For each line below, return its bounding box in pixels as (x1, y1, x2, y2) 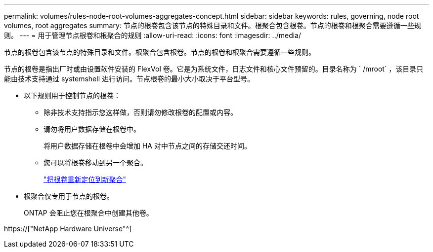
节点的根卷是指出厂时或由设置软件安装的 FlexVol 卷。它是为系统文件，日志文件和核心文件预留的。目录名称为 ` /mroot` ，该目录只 (4, 65, 424, 73)
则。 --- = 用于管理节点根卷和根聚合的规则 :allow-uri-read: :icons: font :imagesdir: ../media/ (4, 31, 302, 39)
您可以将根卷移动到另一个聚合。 (43, 158, 147, 167)
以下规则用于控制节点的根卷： (24, 91, 121, 100)
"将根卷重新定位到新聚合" (43, 175, 127, 183)
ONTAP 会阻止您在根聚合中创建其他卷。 (24, 209, 153, 217)
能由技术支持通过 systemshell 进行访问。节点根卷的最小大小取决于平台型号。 (4, 74, 255, 83)
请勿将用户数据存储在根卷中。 (43, 125, 140, 133)
